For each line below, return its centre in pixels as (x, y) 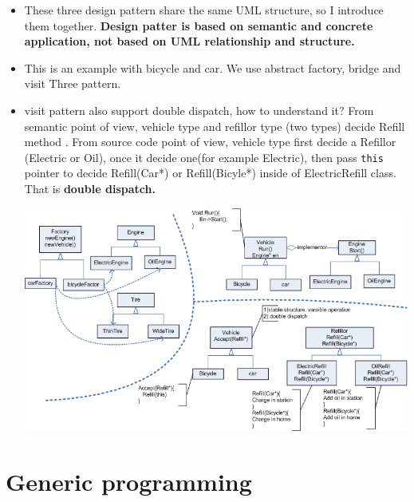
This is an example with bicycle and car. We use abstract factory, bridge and (213, 67)
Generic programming (129, 481)
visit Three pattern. (73, 83)
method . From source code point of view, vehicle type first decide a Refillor (210, 142)
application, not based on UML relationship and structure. (189, 41)
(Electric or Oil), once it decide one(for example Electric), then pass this (204, 157)
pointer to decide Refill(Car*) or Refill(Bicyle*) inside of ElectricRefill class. (210, 173)
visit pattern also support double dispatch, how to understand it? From (199, 110)
